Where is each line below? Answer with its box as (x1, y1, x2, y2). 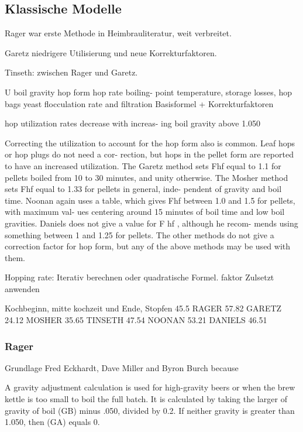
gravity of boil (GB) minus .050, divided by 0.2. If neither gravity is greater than (5, 404, 295, 416)
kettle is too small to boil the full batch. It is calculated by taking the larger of (5, 393, 287, 405)
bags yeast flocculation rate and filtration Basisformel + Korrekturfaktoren (5, 97, 274, 109)
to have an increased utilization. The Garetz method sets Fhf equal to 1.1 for (5, 159, 281, 172)
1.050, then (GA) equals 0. (5, 416, 100, 428)
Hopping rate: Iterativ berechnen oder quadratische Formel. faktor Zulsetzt (5, 271, 274, 283)
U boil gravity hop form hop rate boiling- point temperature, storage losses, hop (5, 85, 292, 98)
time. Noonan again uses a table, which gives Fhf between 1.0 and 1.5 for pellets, (5, 194, 295, 206)
